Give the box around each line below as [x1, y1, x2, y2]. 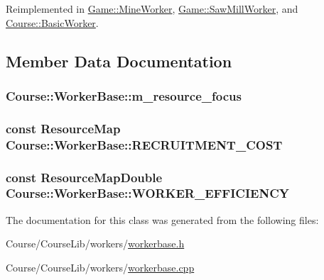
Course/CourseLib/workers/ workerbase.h [6, 236, 185, 251]
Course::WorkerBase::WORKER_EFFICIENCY [6, 184, 289, 202]
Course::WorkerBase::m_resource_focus [6, 86, 242, 104]
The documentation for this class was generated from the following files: [6, 212, 319, 227]
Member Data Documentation [6, 50, 232, 72]
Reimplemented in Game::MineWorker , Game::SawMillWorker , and [6, 1, 298, 16]
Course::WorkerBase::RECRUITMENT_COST [6, 135, 283, 153]
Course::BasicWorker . [6, 15, 99, 30]
